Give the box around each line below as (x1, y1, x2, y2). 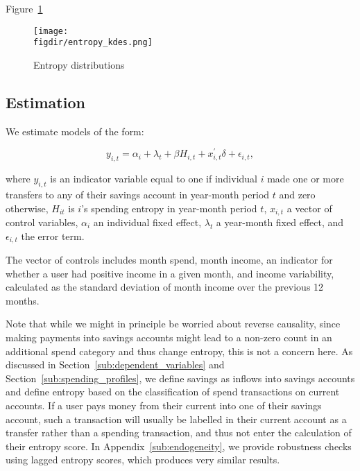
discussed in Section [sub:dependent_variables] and (6, 357, 225, 372)
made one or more (267, 171, 344, 186)
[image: (33, 26, 69, 36)
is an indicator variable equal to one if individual (50, 171, 258, 186)
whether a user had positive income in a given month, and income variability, (6, 266, 334, 280)
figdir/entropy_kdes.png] (33, 37, 153, 48)
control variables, (6, 215, 78, 230)
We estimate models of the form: (6, 123, 144, 138)
